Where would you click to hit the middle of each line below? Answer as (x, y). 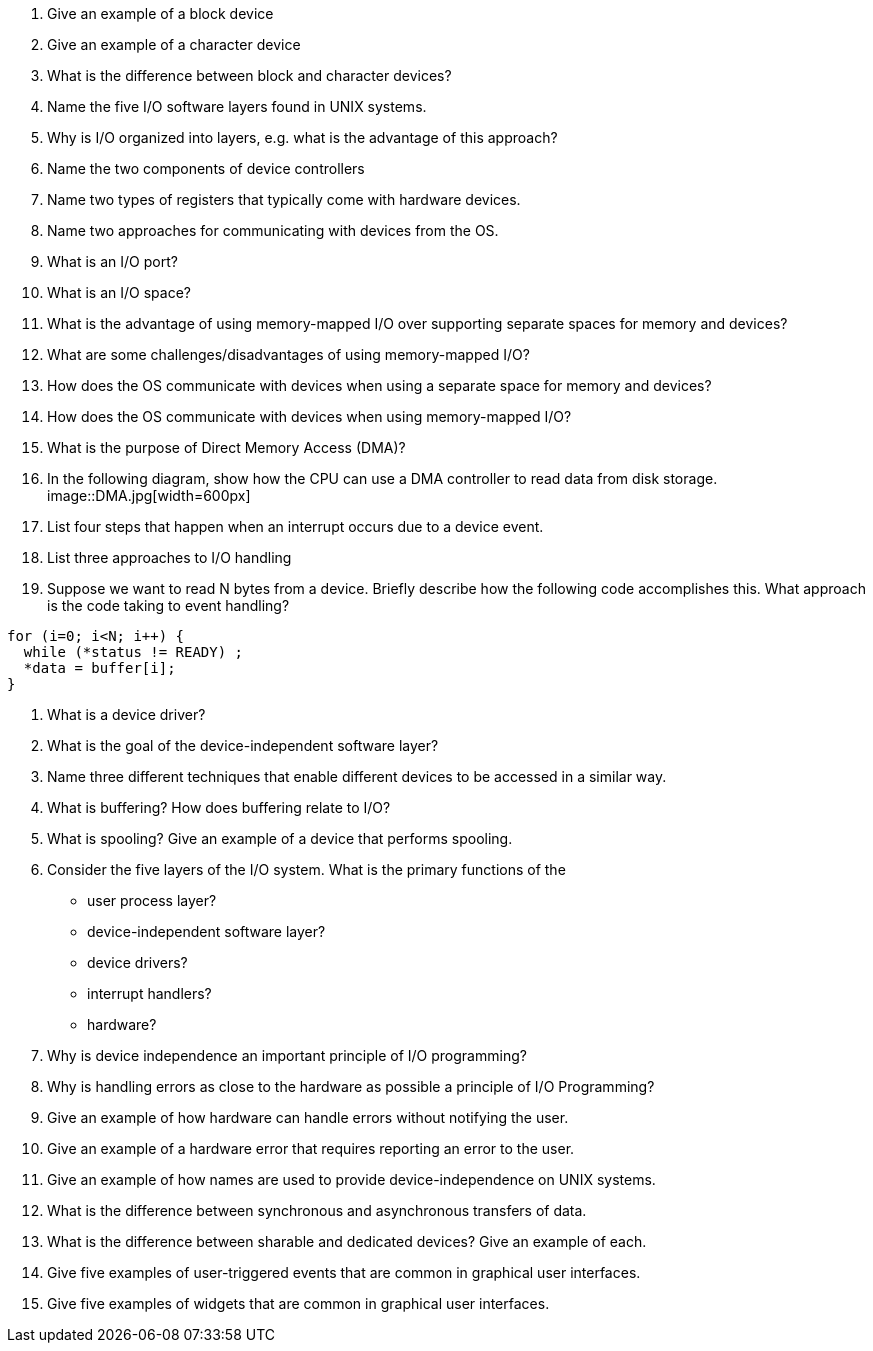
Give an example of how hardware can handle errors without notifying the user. (308, 1117)
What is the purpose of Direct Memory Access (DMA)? (226, 447)
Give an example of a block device (160, 13)
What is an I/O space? (119, 292)
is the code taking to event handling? (168, 605)
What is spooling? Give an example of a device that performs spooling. (280, 838)
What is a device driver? (126, 714)
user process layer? (152, 900)
